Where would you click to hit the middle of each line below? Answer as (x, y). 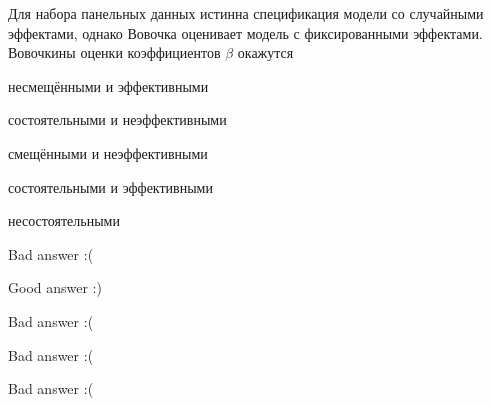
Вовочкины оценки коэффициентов (114, 52)
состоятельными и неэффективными (117, 119)
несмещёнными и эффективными (108, 85)
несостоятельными (64, 220)
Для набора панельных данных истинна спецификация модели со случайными (246, 13)
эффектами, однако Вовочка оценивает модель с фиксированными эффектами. (245, 32)
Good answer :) (55, 287)
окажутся (265, 52)
